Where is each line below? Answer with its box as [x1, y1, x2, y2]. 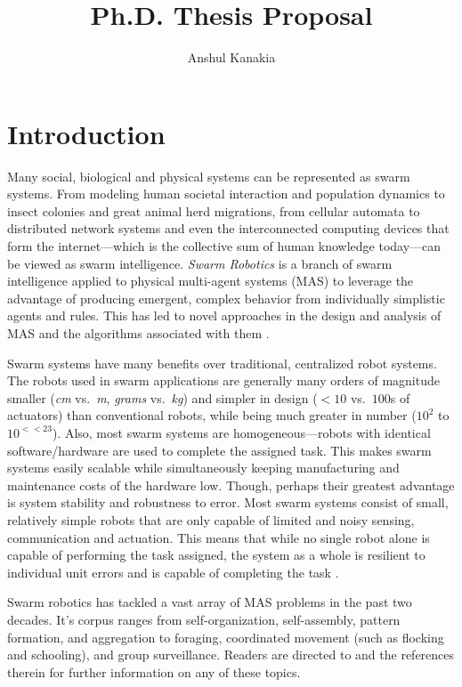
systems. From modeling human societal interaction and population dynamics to [7, 184, 445, 203]
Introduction [7, 115, 166, 151]
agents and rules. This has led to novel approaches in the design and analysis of [7, 306, 442, 325]
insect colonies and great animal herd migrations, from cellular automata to [7, 201, 420, 220]
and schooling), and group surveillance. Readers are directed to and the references [7, 645, 455, 664]
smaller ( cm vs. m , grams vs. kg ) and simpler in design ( [7, 388, 318, 407]
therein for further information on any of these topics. [7, 662, 301, 681]
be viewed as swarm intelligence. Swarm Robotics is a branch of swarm [7, 254, 393, 272]
